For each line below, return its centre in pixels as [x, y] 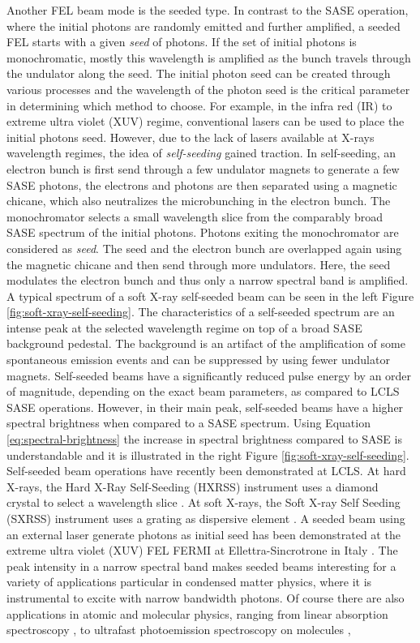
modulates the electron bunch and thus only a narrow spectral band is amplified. [208, 280]
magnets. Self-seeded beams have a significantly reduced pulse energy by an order [209, 375]
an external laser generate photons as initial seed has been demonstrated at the [204, 534]
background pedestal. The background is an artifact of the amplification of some [206, 343]
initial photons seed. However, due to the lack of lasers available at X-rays [191, 137]
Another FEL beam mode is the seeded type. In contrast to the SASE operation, [208, 10]
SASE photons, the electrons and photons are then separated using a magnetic [202, 184]
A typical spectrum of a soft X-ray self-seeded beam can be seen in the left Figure [210, 296]
